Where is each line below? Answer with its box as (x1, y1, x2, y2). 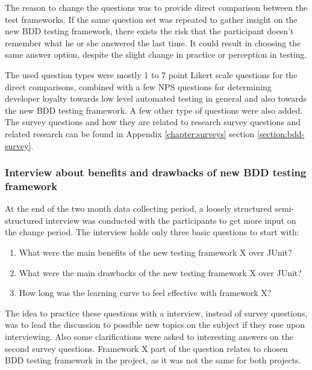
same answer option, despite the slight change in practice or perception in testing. (5, 48, 307, 61)
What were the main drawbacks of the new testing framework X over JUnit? (19, 266, 302, 279)
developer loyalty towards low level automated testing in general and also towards (5, 92, 307, 105)
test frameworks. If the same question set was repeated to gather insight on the (5, 13, 298, 25)
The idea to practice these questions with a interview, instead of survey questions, (5, 306, 308, 319)
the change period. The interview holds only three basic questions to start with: (5, 226, 299, 238)
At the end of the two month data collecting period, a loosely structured (5, 202, 272, 215)
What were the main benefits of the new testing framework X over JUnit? (19, 246, 292, 259)
